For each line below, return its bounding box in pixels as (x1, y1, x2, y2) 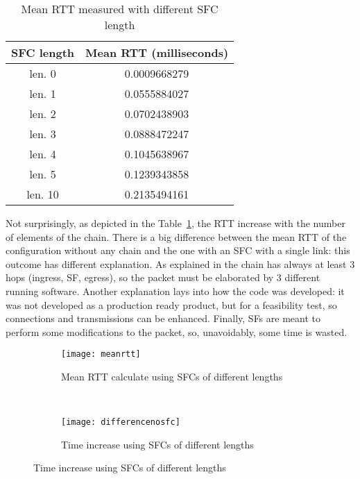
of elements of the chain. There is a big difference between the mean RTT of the (6, 229, 347, 244)
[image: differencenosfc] (61, 417, 180, 428)
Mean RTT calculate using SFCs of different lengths (61, 369, 283, 383)
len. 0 (29, 65, 56, 81)
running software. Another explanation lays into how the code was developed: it (6, 283, 345, 298)
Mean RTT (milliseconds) (85, 44, 229, 60)
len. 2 (29, 106, 56, 121)
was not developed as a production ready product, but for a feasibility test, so (6, 297, 337, 312)
